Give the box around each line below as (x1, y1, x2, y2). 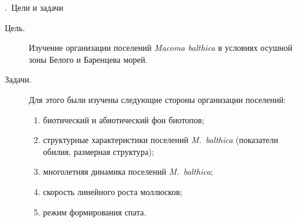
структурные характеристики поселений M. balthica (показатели (43, 133, 278, 146)
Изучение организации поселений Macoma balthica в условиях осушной (29, 41, 293, 54)
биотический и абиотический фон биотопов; (43, 113, 205, 126)
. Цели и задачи (5, 1, 64, 13)
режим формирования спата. (43, 205, 146, 218)
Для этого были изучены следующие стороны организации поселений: (29, 93, 286, 105)
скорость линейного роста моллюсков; (43, 185, 182, 197)
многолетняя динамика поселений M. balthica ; (43, 165, 214, 178)
